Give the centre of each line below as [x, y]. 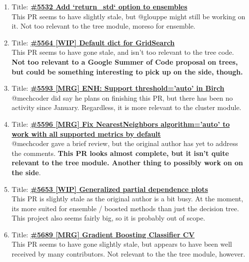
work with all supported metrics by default [86, 133]
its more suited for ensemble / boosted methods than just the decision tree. [125, 208]
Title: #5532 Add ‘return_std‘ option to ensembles [99, 6]
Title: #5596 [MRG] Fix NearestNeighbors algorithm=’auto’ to [121, 124]
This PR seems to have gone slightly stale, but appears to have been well [122, 244]
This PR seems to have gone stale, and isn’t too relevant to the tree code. [123, 52]
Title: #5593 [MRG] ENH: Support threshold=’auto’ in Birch [118, 88]
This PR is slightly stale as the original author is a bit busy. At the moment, [127, 199]
